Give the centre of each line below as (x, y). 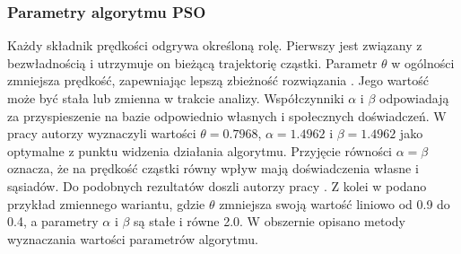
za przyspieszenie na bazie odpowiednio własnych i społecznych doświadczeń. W (227, 115)
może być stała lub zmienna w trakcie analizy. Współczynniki (176, 98)
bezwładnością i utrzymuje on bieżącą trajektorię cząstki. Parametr (192, 62)
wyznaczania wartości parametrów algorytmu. (133, 238)
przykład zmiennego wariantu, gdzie (106, 203)
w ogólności (423, 62)
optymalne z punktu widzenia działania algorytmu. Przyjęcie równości (200, 150)
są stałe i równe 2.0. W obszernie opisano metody (270, 221)
